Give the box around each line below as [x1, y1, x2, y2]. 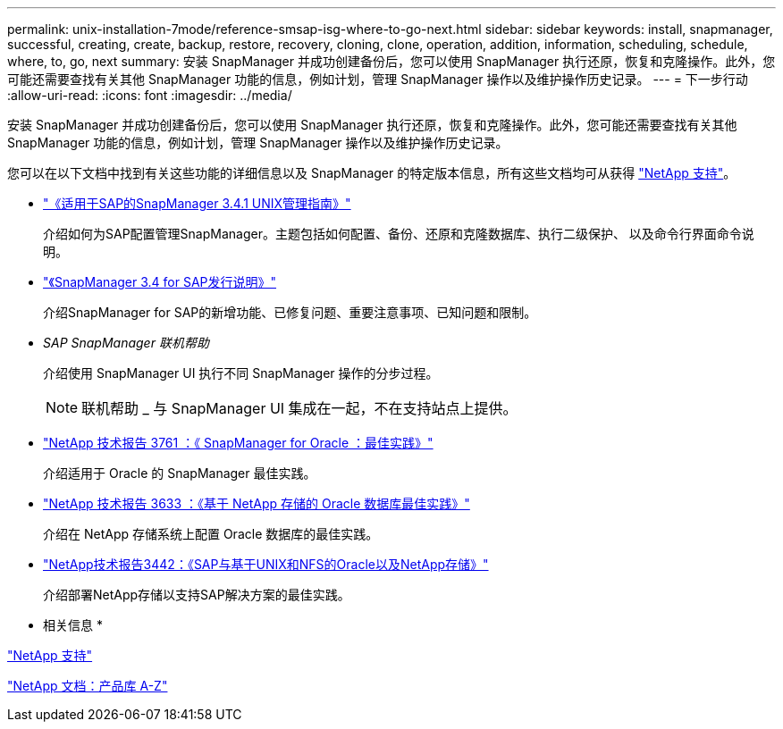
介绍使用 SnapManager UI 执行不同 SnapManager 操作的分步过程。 [43, 365, 439, 381]
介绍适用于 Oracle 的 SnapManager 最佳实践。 [43, 465, 316, 481]
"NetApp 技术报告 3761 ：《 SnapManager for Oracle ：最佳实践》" [43, 435, 434, 450]
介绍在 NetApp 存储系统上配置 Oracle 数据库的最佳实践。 [43, 526, 379, 541]
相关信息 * [43, 617, 103, 633]
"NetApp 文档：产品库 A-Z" [7, 678, 168, 693]
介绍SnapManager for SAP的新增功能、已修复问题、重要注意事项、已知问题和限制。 [43, 305, 537, 320]
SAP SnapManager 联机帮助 [43, 335, 209, 350]
